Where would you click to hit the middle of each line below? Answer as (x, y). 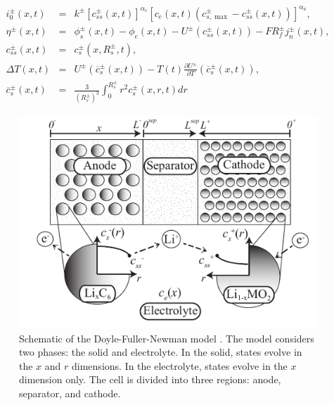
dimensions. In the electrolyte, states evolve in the (180, 365)
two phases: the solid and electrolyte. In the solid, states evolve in (161, 352)
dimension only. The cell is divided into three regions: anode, (150, 379)
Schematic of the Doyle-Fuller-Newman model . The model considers (167, 338)
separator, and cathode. (70, 393)
